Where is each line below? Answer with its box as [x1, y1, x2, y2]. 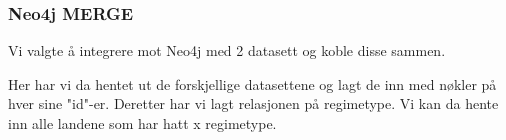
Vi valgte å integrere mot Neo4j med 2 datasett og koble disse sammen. [8, 40, 446, 61]
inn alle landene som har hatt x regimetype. [8, 113, 277, 133]
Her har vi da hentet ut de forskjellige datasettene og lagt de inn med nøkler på [8, 73, 497, 94]
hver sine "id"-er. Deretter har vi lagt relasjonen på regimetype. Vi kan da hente [8, 93, 499, 114]
